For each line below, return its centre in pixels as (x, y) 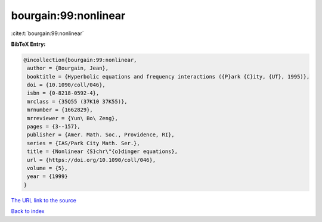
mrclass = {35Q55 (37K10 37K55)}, (77, 101)
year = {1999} (47, 176)
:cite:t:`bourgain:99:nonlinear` (47, 33)
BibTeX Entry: (28, 44)
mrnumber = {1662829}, (60, 110)
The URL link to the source (44, 200)
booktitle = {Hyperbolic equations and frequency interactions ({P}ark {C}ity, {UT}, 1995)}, (168, 76)
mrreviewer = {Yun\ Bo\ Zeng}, (73, 118)
